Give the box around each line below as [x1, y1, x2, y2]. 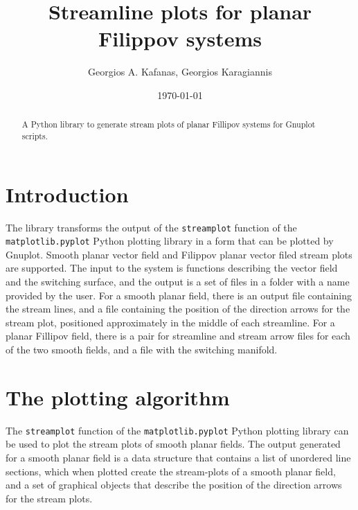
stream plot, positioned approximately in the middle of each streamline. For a [6, 315, 335, 329]
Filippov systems [98, 24, 262, 53]
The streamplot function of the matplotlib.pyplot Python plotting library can [6, 423, 349, 437]
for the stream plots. [6, 491, 93, 505]
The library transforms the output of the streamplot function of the [6, 220, 297, 234]
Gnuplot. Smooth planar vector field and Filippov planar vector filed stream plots [6, 247, 352, 261]
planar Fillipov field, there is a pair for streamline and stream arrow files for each [6, 328, 350, 343]
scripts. [21, 130, 48, 141]
